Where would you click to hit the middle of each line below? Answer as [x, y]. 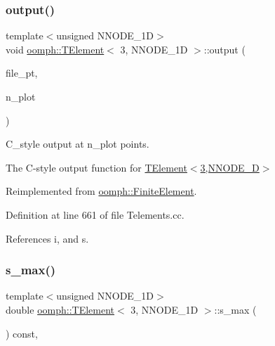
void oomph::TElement [55, 49]
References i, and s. [47, 238]
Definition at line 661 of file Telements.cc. [95, 214]
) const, [22, 333]
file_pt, [22, 73]
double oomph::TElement [60, 309]
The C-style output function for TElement [96, 167]
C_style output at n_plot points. [78, 144]
